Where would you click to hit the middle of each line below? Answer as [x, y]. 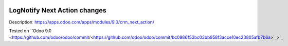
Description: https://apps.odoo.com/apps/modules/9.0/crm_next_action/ [82, 22]
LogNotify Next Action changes [58, 10]
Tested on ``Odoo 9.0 [30, 31]
